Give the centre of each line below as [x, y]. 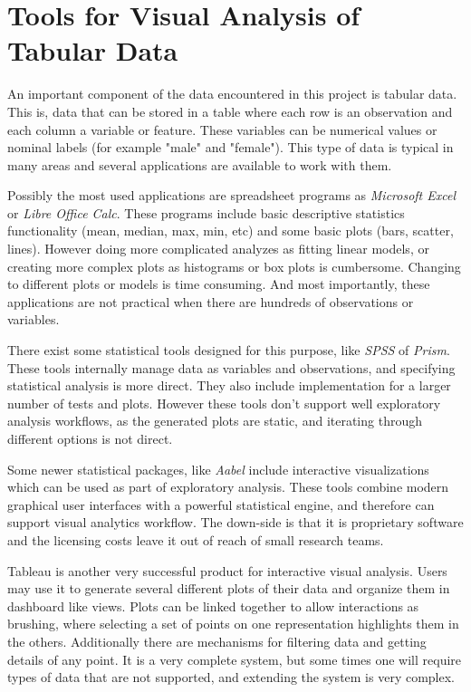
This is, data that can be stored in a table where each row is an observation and [230, 111]
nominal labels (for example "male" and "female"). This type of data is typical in [231, 147]
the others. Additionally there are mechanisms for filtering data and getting [217, 641]
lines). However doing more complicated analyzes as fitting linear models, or [218, 249]
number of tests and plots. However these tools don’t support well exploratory [224, 403]
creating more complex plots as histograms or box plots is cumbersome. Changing [234, 266]
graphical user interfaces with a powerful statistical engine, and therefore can [221, 504]
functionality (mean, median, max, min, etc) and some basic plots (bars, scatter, [231, 231]
